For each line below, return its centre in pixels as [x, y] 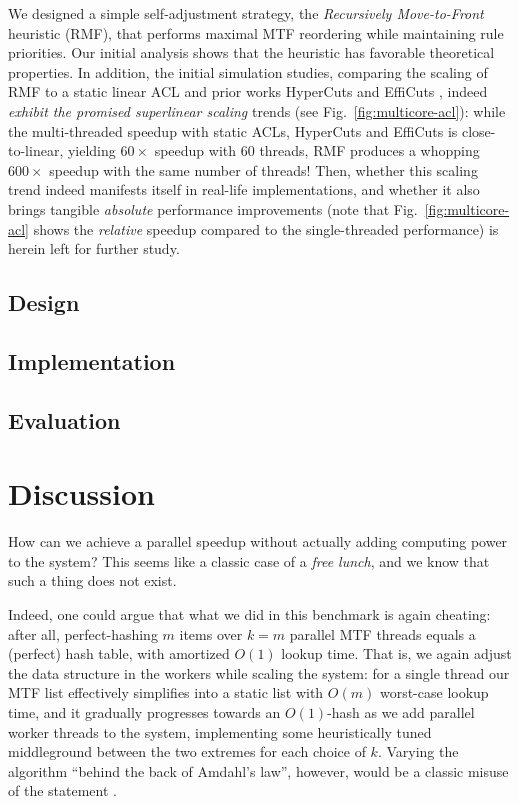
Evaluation [64, 419]
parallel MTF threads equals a [382, 633]
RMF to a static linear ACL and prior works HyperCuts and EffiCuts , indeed [248, 91]
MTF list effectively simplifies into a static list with [166, 692]
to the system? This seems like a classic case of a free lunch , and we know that [249, 560]
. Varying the [418, 751]
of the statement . [62, 790]
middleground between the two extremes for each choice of [187, 751]
